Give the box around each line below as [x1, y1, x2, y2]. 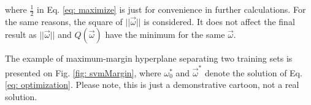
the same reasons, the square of [5, 15, 123, 27]
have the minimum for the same [105, 28, 225, 41]
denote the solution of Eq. [204, 66, 302, 79]
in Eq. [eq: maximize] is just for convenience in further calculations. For [37, 3, 306, 15]
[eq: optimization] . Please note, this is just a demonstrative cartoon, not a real [5, 78, 299, 91]
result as [5, 28, 37, 41]
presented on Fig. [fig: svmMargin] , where [5, 66, 161, 79]
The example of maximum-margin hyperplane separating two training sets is [5, 52, 293, 65]
